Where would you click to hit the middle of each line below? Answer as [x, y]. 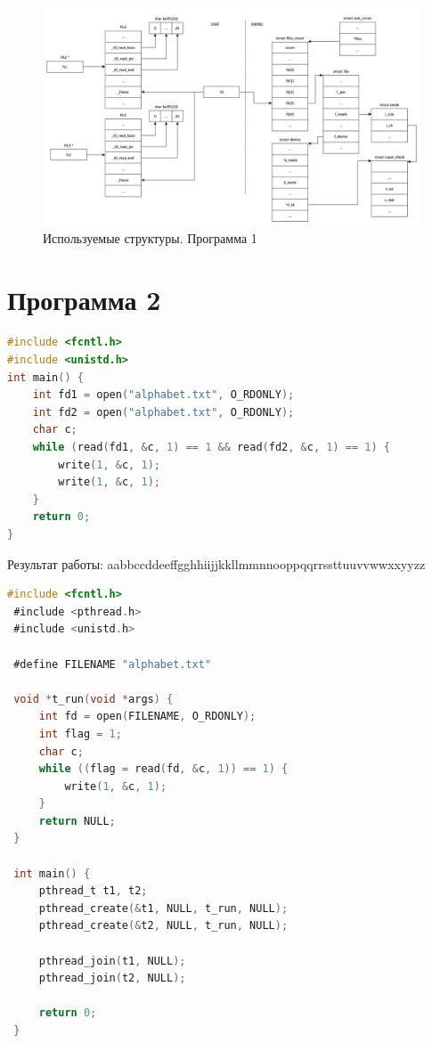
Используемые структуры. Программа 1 [150, 237]
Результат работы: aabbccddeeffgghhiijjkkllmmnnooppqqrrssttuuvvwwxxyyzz [216, 563]
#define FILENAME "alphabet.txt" [113, 664]
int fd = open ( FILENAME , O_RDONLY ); [147, 717]
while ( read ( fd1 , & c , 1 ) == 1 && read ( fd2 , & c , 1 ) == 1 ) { [211, 447]
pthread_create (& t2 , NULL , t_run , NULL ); [163, 926]
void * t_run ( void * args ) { [94, 699]
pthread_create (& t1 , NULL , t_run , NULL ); [163, 908]
